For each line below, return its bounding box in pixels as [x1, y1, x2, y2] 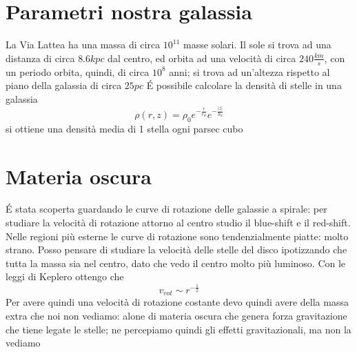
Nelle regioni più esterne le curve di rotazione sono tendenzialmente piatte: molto [6, 228, 349, 243]
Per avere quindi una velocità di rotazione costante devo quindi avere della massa [6, 295, 349, 309]
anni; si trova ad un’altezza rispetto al [169, 64, 330, 79]
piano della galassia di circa [6, 78, 122, 92]
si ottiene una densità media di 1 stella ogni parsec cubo [6, 121, 243, 135]
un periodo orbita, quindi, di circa [6, 64, 150, 79]
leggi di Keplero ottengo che [6, 269, 124, 284]
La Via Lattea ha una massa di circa [6, 37, 161, 52]
